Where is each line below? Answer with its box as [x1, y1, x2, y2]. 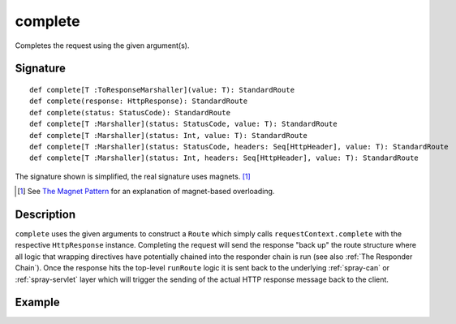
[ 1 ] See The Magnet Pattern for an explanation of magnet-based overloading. [17, 187, 275, 197]
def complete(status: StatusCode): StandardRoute [29, 108, 231, 117]
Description [15, 207, 76, 221]
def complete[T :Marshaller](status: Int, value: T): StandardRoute [29, 131, 308, 140]
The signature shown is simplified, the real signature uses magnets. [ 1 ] [15, 171, 251, 181]
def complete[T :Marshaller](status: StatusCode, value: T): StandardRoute [29, 119, 338, 129]
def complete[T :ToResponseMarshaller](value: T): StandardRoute [29, 85, 295, 94]
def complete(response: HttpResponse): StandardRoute [29, 97, 247, 106]
